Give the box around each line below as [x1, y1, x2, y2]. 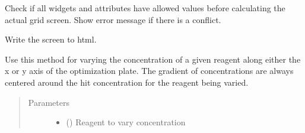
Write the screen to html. [5, 33, 97, 46]
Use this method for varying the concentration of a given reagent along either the [5, 53, 301, 65]
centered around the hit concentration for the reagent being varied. [5, 76, 249, 88]
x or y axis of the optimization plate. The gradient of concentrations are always [5, 64, 294, 77]
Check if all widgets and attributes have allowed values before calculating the [5, 2, 285, 14]
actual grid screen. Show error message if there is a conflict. [5, 13, 221, 25]
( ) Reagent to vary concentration [66, 116, 186, 128]
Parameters [28, 96, 69, 108]
